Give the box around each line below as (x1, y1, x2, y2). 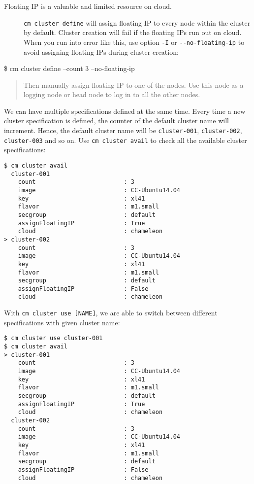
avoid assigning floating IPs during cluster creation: (24, 46, 179, 57)
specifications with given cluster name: (4, 317, 120, 327)
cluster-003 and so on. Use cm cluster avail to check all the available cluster (4, 135, 247, 145)
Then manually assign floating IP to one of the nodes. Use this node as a (23, 79, 244, 90)
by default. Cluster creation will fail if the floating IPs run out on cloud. (24, 27, 242, 37)
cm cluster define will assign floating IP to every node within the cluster (24, 17, 251, 28)
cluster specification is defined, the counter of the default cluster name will (4, 115, 229, 126)
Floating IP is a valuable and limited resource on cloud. (4, 1, 172, 11)
